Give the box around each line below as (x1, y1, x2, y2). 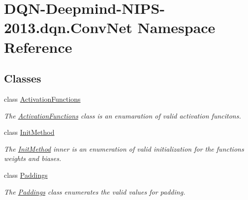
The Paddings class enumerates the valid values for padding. (4, 186, 186, 197)
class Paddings (4, 169, 48, 180)
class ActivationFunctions (4, 93, 81, 104)
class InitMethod (4, 127, 55, 137)
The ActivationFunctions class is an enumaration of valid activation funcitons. (4, 110, 241, 120)
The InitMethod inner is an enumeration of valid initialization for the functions (4, 143, 244, 154)
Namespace (137, 17, 216, 38)
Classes (4, 71, 41, 86)
